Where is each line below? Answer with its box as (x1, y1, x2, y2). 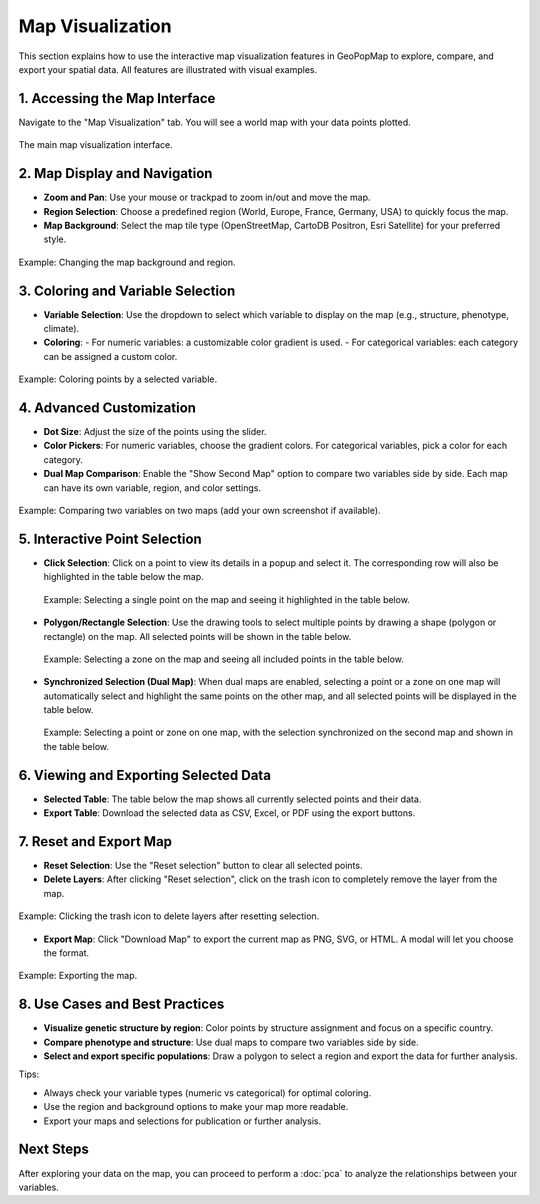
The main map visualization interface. (18, 139, 174, 151)
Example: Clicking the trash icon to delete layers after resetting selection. (18, 910, 320, 922)
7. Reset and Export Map (18, 833, 173, 850)
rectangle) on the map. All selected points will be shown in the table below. (43, 630, 352, 642)
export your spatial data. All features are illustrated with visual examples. (18, 63, 318, 75)
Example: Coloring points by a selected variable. (18, 373, 218, 385)
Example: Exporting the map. (18, 970, 138, 982)
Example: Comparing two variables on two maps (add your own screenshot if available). (18, 505, 381, 517)
